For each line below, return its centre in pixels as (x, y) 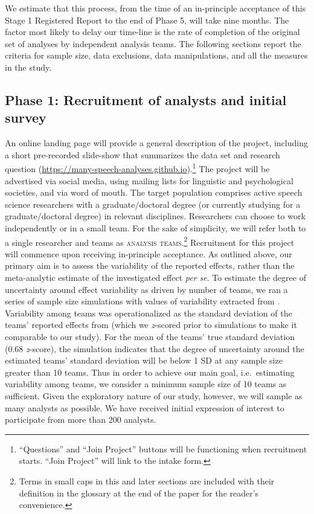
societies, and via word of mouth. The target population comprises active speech (154, 192)
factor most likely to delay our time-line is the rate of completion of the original (152, 32)
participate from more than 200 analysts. (81, 419)
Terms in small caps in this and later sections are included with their (147, 480)
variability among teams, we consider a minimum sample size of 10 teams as (146, 384)
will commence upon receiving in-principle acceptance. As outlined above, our (149, 253)
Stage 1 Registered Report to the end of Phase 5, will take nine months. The (147, 20)
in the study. (28, 67)
